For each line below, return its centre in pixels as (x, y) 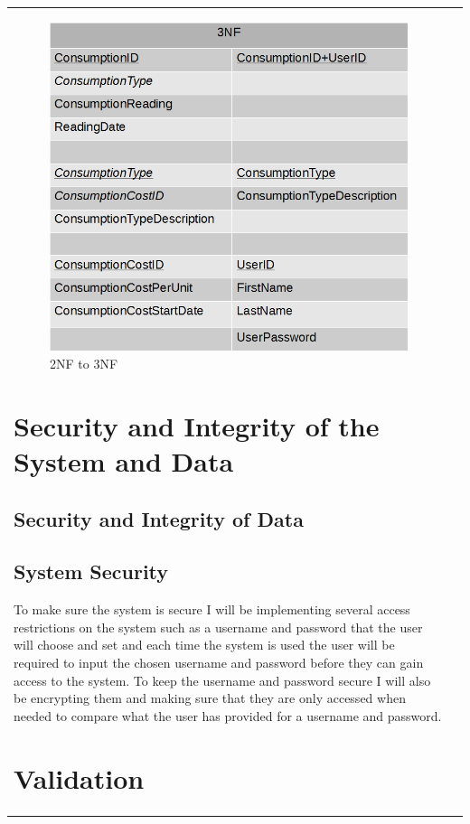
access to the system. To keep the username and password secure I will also (222, 680)
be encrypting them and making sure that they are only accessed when (210, 698)
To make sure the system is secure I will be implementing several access (212, 609)
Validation (79, 777)
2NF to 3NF (84, 364)
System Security (91, 571)
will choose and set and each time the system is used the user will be (204, 645)
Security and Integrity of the (197, 425)
